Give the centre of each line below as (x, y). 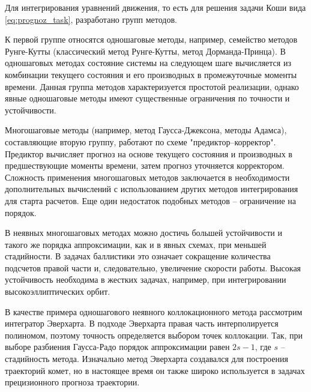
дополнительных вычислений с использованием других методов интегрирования (152, 189)
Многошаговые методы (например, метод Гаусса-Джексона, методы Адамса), (146, 130)
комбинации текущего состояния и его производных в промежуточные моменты (151, 74)
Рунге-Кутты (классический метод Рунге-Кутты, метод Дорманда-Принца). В (145, 51)
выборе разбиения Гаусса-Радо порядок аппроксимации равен (117, 347)
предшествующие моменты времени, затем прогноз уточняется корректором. (145, 165)
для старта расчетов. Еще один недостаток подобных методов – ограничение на (151, 200)
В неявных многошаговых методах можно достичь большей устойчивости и (143, 233)
